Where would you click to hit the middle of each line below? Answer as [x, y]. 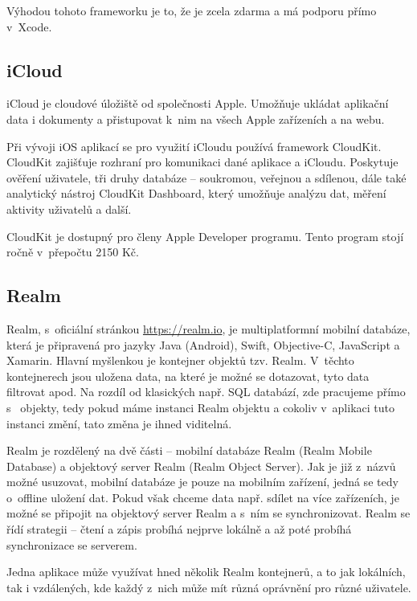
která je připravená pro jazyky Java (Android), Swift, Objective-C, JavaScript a [203, 344]
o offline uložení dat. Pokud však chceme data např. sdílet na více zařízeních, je [203, 497]
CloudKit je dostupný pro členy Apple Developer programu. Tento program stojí [205, 236]
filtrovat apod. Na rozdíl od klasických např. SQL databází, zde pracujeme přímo [206, 392]
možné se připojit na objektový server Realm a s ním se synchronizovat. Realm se [208, 513]
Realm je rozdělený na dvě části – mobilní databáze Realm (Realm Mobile [189, 450]
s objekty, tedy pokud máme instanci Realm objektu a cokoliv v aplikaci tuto [200, 407]
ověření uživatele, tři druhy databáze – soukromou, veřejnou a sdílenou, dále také [206, 177]
